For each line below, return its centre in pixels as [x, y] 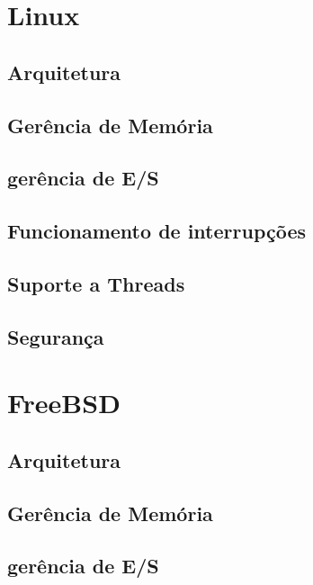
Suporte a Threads [96, 283]
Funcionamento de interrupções [157, 231]
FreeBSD [64, 403]
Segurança [56, 336]
